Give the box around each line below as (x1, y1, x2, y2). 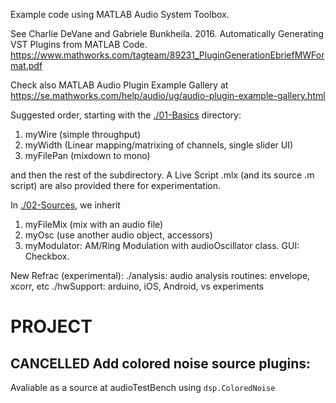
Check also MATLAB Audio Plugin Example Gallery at (10, 79, 229, 91)
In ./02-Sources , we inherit (10, 199, 121, 211)
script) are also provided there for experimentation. (10, 180, 222, 191)
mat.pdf (10, 60, 43, 71)
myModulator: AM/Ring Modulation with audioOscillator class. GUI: (24, 240, 300, 251)
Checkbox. (24, 250, 70, 262)
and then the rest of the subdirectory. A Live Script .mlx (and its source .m (10, 169, 315, 181)
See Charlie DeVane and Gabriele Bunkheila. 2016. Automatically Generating (10, 28, 324, 39)
